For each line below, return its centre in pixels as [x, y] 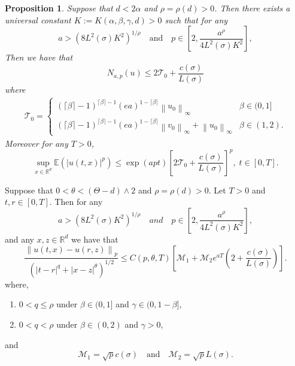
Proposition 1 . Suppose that [59, 8]
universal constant [38, 19]
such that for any [196, 19]
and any [20, 239]
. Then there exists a [252, 8]
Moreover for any [37, 143]
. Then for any [76, 202]
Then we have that [39, 57]
